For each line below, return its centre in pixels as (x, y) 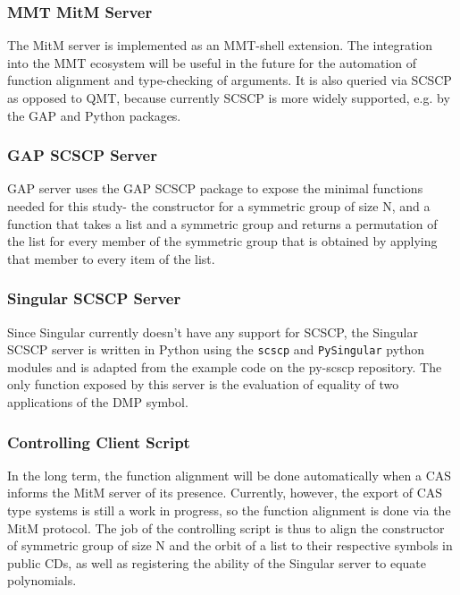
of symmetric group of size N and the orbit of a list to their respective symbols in (230, 545)
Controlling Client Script (99, 442)
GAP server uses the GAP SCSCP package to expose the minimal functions (215, 188)
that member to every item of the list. (111, 258)
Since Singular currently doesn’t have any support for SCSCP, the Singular (213, 331)
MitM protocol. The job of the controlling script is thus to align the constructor (226, 527)
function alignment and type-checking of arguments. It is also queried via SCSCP (230, 80)
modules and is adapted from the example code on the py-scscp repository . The (225, 366)
